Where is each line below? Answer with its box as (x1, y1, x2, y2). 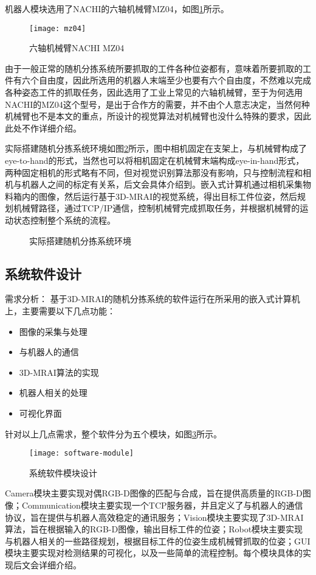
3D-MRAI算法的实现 (19, 365, 99, 378)
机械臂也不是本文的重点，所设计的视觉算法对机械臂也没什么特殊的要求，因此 (5, 110, 311, 122)
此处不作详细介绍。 (5, 121, 81, 134)
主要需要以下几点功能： (21, 304, 115, 317)
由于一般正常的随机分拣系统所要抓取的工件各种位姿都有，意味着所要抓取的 (5, 62, 303, 74)
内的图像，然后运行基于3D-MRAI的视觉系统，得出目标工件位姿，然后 (21, 189, 298, 202)
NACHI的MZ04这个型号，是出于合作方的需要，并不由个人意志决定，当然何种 (5, 97, 310, 110)
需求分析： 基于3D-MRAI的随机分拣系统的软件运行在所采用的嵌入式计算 (5, 292, 292, 305)
